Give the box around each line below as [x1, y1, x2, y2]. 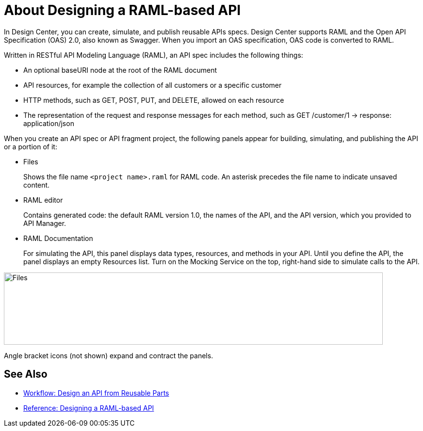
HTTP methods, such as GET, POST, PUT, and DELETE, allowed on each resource [23, 96, 284, 104]
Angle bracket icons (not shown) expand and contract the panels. [4, 351, 213, 360]
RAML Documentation [23, 234, 93, 242]
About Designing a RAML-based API [4, 2, 241, 18]
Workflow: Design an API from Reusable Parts [23, 388, 169, 397]
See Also [4, 368, 48, 381]
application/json [23, 119, 74, 128]
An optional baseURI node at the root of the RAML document [23, 65, 217, 74]
